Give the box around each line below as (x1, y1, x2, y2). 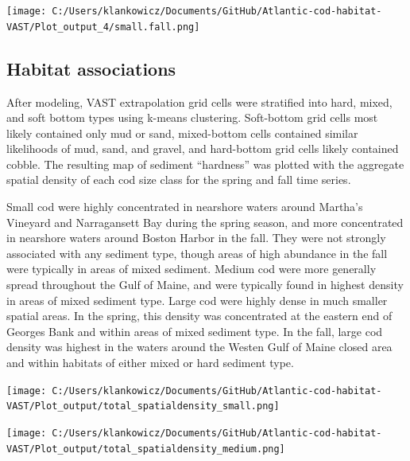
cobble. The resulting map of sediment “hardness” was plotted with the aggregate (6, 155, 404, 172)
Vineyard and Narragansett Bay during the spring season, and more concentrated (6, 213, 404, 230)
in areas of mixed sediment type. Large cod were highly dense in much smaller (6, 291, 388, 308)
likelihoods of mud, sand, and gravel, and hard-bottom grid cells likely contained (6, 140, 399, 157)
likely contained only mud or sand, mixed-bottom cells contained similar (6, 124, 358, 141)
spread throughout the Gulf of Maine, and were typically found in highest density (6, 276, 404, 293)
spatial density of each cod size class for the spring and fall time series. (6, 171, 351, 188)
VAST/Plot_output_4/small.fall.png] (6, 21, 200, 33)
